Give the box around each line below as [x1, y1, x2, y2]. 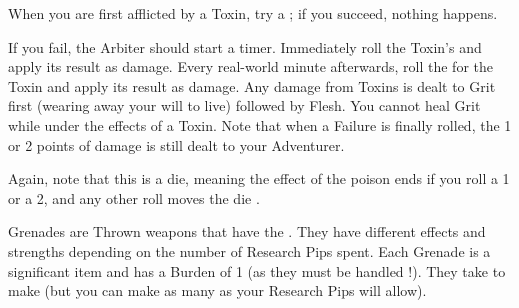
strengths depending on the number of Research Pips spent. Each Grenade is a [8, 240, 491, 261]
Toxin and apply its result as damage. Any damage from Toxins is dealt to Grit [8, 75, 496, 96]
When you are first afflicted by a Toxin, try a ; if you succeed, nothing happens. [8, 3, 498, 23]
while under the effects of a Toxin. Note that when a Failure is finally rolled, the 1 [8, 114, 512, 135]
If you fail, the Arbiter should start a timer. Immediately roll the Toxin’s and [8, 36, 482, 57]
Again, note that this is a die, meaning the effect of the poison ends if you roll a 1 [8, 168, 510, 189]
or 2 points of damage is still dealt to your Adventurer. [8, 134, 345, 155]
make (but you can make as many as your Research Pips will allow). [8, 280, 427, 301]
